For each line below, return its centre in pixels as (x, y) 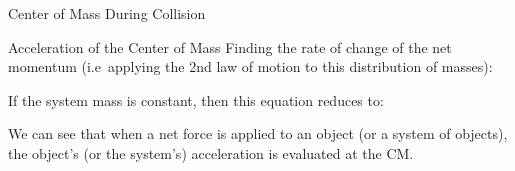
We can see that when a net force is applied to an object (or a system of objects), (258, 133)
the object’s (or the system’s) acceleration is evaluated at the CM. (211, 152)
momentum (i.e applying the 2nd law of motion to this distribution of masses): (250, 66)
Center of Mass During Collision (107, 13)
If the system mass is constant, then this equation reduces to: (196, 99)
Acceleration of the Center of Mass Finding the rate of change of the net (230, 46)
